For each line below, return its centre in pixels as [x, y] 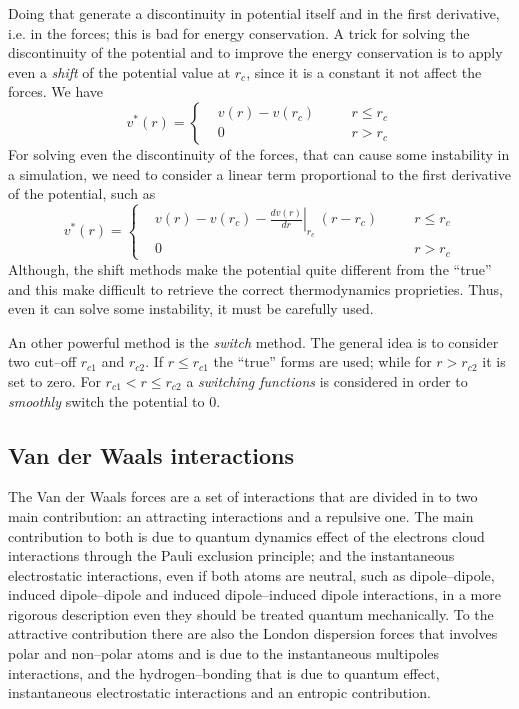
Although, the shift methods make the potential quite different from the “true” [250, 268]
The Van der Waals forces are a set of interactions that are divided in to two [243, 496]
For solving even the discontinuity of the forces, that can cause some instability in [259, 153]
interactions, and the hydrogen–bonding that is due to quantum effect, [224, 672]
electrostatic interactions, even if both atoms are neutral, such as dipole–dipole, [251, 574]
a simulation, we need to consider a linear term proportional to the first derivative [259, 173]
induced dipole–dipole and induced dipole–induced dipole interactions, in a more [254, 594]
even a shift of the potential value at [119, 71]
